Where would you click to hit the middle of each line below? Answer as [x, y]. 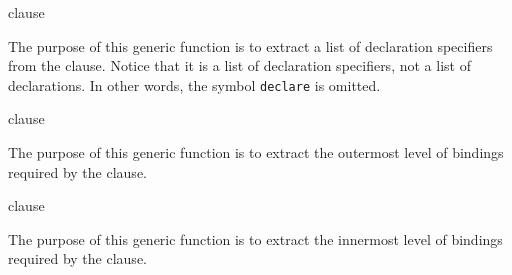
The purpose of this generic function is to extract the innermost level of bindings [255, 238]
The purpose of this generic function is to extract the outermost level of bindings [256, 152]
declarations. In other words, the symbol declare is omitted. [194, 84]
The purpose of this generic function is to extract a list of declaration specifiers [250, 45]
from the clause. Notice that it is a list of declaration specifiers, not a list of [239, 65]
